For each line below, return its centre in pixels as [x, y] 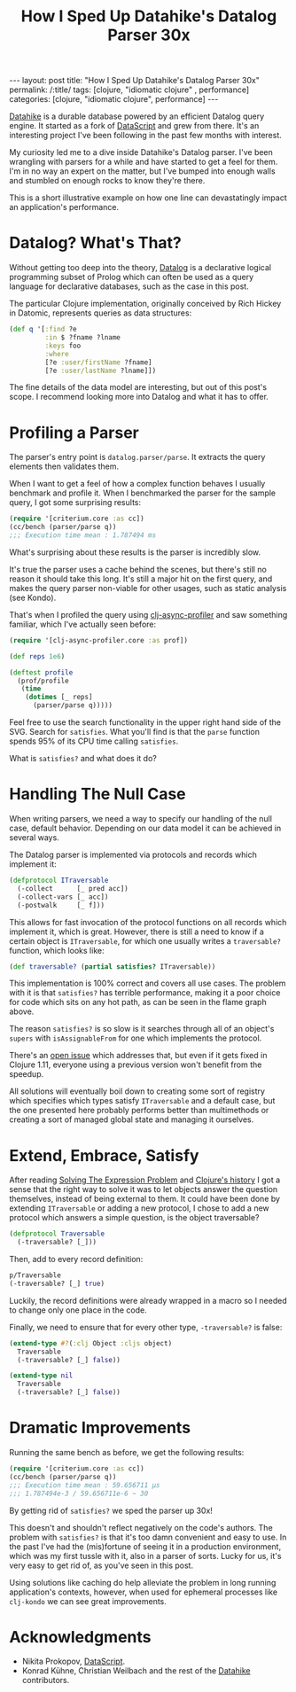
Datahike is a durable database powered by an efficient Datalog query [137, 116]
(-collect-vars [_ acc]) [63, 897]
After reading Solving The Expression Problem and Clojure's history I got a [145, 1180]
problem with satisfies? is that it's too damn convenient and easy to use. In [148, 1537]
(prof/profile [43, 681]
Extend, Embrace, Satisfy [104, 1155]
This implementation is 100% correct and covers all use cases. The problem [148, 983]
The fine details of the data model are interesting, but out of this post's [138, 387]
